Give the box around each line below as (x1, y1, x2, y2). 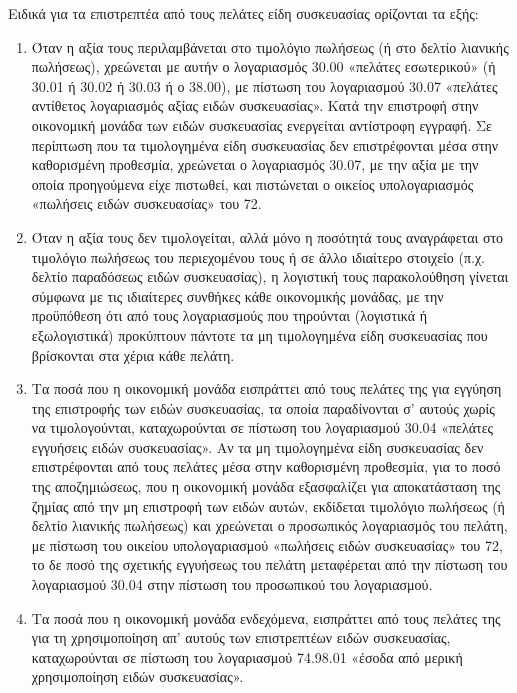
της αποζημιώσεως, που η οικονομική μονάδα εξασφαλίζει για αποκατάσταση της (31, 476, 501, 497)
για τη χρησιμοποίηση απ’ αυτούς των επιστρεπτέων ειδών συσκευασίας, (31, 627, 451, 648)
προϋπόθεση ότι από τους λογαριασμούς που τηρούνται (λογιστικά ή (31, 305, 428, 326)
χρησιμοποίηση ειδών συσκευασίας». (31, 666, 244, 687)
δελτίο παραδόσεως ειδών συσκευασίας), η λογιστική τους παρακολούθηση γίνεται (31, 266, 509, 287)
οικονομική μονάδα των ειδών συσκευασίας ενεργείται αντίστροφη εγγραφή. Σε (31, 114, 492, 135)
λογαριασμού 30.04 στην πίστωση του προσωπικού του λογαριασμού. (31, 574, 433, 595)
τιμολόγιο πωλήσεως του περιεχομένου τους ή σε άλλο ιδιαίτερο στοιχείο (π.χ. (31, 246, 485, 267)
